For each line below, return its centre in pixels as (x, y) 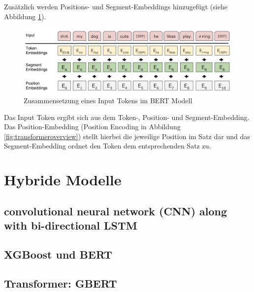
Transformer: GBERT (61, 283)
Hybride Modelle (63, 180)
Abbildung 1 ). (25, 16)
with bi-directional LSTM (71, 225)
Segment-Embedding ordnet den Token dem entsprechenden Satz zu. (108, 146)
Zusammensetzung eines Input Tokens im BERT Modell (108, 101)
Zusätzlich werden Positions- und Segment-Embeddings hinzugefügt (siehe (116, 6)
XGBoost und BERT (58, 254)
